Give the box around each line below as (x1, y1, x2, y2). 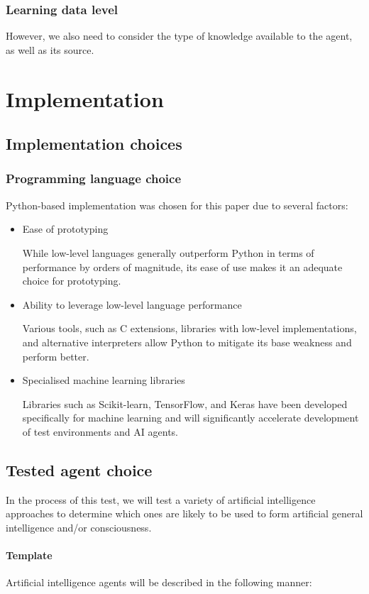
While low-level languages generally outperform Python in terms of (22, 245, 314, 260)
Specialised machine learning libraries (22, 373, 185, 387)
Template (6, 548, 53, 563)
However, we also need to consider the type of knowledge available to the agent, (6, 28, 353, 43)
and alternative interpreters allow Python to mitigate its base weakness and (22, 334, 352, 349)
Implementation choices (6, 133, 182, 155)
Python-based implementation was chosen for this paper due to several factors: (6, 197, 348, 212)
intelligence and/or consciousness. (6, 519, 152, 534)
